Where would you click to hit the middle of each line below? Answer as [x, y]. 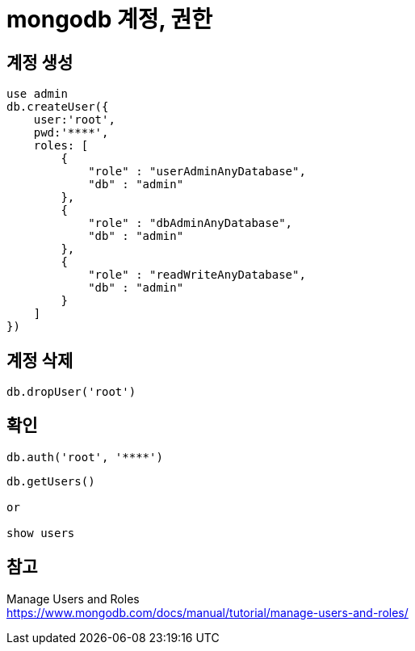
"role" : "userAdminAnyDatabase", [197, 172]
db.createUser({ [58, 107]
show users [41, 533]
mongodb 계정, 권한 [110, 19]
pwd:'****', [71, 133]
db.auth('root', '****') [85, 457]
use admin [37, 94]
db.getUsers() [51, 481]
